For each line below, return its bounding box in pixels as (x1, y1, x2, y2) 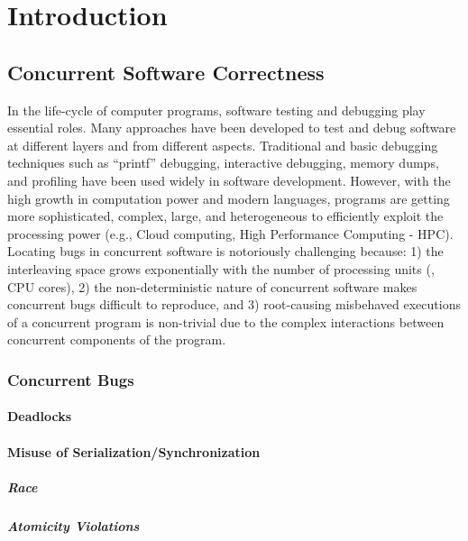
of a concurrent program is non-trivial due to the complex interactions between (7, 312, 445, 331)
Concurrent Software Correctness (7, 58, 325, 86)
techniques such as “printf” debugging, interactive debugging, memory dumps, (7, 153, 439, 172)
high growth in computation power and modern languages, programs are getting (7, 188, 450, 207)
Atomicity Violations (7, 516, 140, 535)
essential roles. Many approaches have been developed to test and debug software (7, 118, 456, 137)
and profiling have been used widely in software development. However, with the (7, 170, 451, 189)
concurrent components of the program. (7, 330, 226, 349)
